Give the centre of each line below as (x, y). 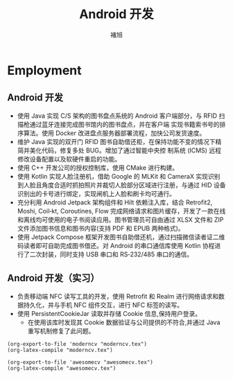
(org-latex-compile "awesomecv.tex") (62, 368)
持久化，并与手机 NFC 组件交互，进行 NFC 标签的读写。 (103, 305)
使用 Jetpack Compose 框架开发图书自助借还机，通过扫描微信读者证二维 (121, 237)
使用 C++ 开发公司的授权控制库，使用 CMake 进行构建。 (98, 168)
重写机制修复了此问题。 (61, 330)
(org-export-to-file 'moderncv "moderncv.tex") (77, 344)
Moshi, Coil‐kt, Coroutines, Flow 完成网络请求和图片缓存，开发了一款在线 (121, 211)
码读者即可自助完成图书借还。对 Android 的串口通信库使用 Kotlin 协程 (116, 245)
